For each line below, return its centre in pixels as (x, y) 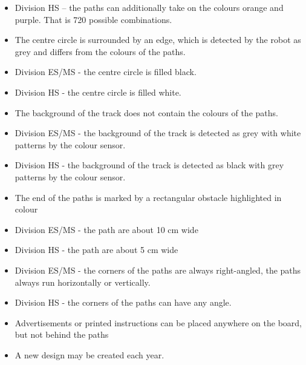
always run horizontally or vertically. (83, 282)
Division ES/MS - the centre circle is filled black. (106, 72)
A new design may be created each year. (90, 354)
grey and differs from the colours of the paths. (100, 51)
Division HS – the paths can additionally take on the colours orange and (149, 7)
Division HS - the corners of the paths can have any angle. (123, 302)
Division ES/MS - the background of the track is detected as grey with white (158, 133)
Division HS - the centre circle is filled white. (98, 92)
